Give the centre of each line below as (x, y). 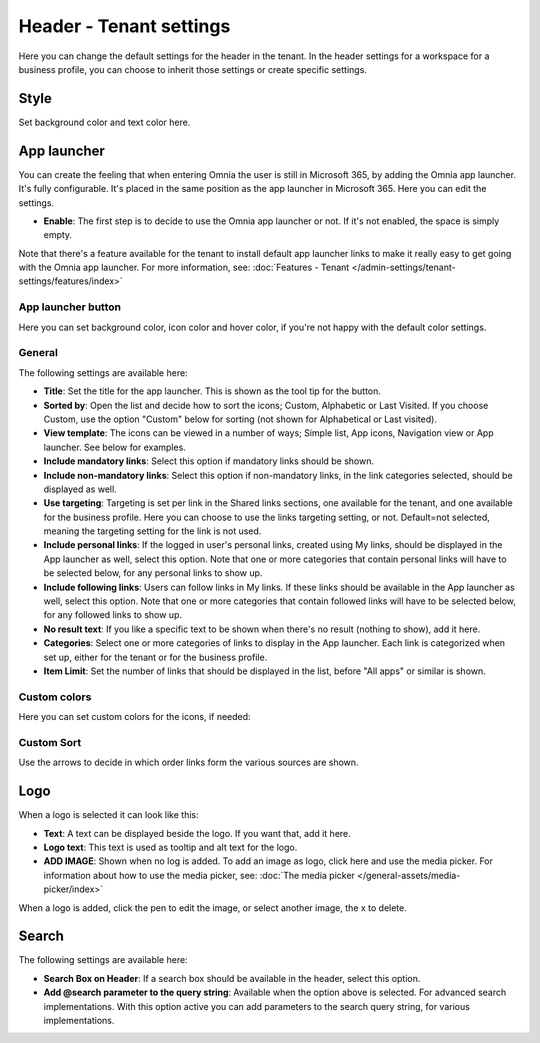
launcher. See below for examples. (115, 447)
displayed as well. (80, 489)
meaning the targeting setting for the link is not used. (152, 531)
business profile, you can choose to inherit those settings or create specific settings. (192, 69)
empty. (58, 235)
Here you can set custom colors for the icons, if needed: (134, 717)
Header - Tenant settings (124, 26)
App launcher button (70, 307)
